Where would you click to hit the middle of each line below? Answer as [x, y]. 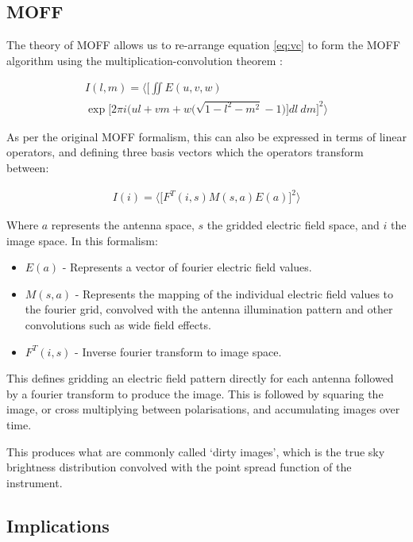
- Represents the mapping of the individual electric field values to [234, 293]
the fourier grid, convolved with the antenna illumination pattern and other [209, 309]
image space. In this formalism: [82, 240]
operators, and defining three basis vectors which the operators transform [185, 152]
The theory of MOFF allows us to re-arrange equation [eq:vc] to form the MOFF [203, 45]
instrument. [35, 482]
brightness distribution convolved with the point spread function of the [179, 467]
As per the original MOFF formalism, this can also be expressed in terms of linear [206, 136]
